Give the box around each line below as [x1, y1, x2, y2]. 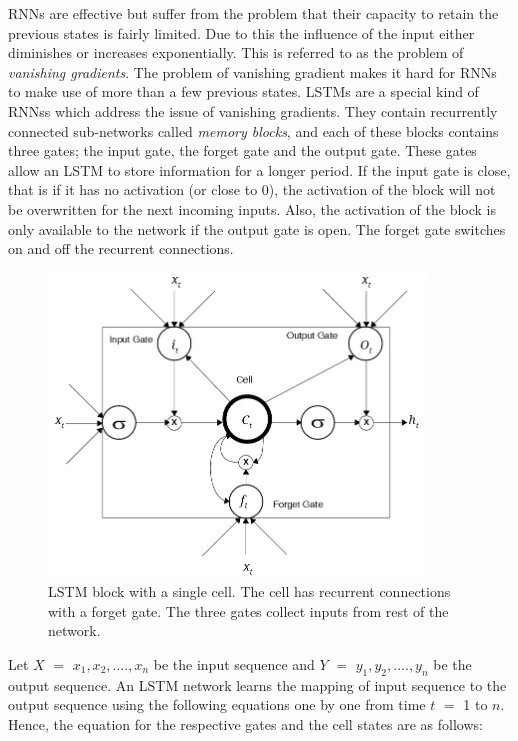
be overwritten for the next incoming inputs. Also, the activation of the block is [8, 198, 497, 219]
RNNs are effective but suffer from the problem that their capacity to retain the [8, 3, 499, 23]
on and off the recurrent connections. [8, 238, 234, 259]
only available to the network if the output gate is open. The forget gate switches [8, 218, 506, 239]
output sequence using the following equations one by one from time [8, 694, 426, 715]
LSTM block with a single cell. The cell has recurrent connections [48, 581, 451, 602]
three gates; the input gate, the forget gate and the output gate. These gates [8, 140, 477, 161]
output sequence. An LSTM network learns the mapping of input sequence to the [8, 674, 507, 695]
